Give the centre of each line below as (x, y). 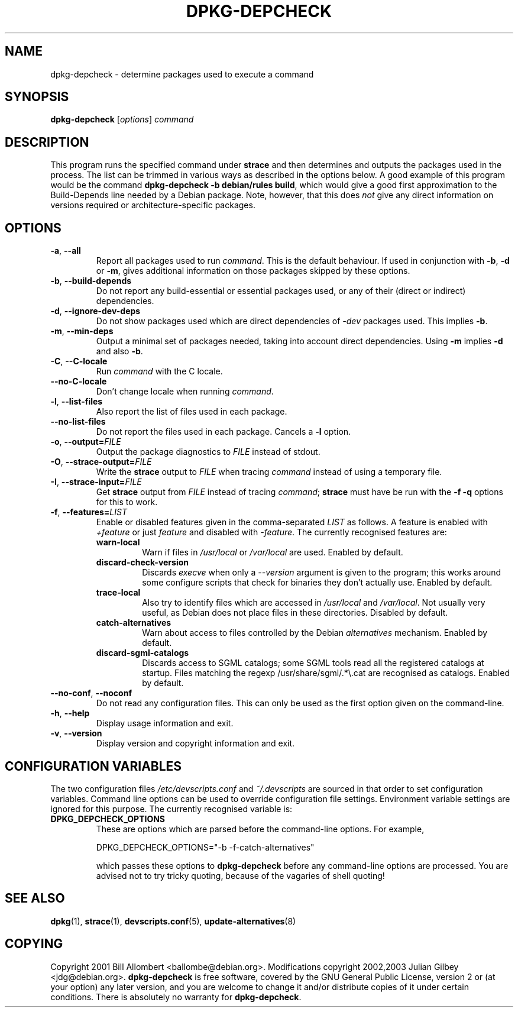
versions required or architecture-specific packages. (153, 205)
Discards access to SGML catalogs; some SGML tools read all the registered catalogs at (313, 663)
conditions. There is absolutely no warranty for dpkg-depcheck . (176, 997)
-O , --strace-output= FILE (101, 462)
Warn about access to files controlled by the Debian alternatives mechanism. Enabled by (315, 633)
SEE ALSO (35, 898)
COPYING (34, 944)
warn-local (118, 542)
